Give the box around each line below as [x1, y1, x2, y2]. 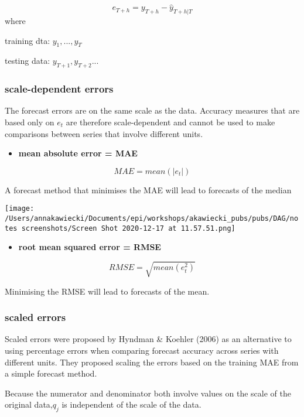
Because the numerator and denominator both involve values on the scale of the [5, 387, 291, 399]
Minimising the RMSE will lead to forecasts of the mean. [5, 285, 210, 297]
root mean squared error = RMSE [18, 241, 161, 253]
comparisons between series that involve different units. [5, 127, 203, 139]
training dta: [5, 34, 50, 46]
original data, [5, 398, 53, 411]
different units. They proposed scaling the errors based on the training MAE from [5, 356, 299, 368]
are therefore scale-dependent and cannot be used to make [66, 116, 275, 128]
